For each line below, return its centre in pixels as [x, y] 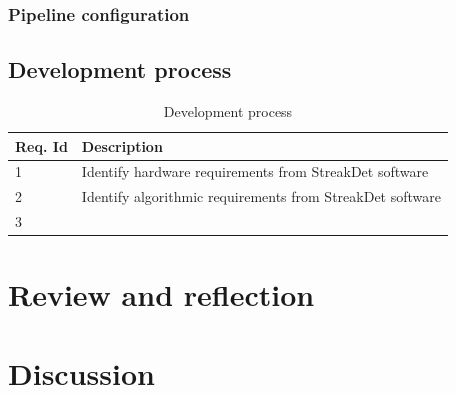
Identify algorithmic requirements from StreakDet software [261, 196]
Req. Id [41, 145]
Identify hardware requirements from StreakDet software [255, 171]
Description [122, 145]
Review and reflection [161, 294]
